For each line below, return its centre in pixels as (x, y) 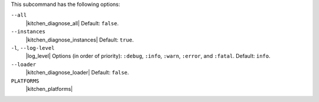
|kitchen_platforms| (49, 89)
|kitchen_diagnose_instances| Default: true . (80, 40)
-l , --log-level (33, 47)
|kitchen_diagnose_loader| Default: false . (77, 73)
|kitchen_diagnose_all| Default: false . (72, 23)
